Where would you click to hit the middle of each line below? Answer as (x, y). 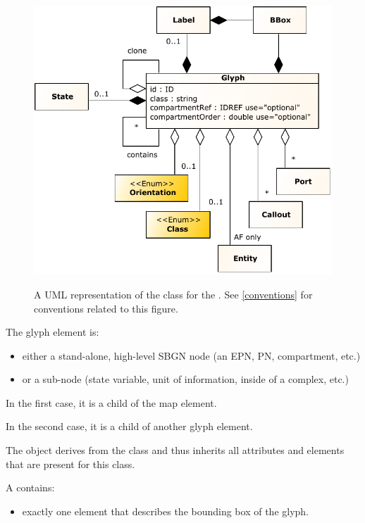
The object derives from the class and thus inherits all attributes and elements (175, 450)
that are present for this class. (70, 464)
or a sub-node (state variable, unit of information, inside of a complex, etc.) (185, 379)
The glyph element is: (52, 332)
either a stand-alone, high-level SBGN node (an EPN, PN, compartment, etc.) (191, 355)
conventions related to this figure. (106, 308)
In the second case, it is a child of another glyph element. (129, 426)
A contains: (30, 487)
